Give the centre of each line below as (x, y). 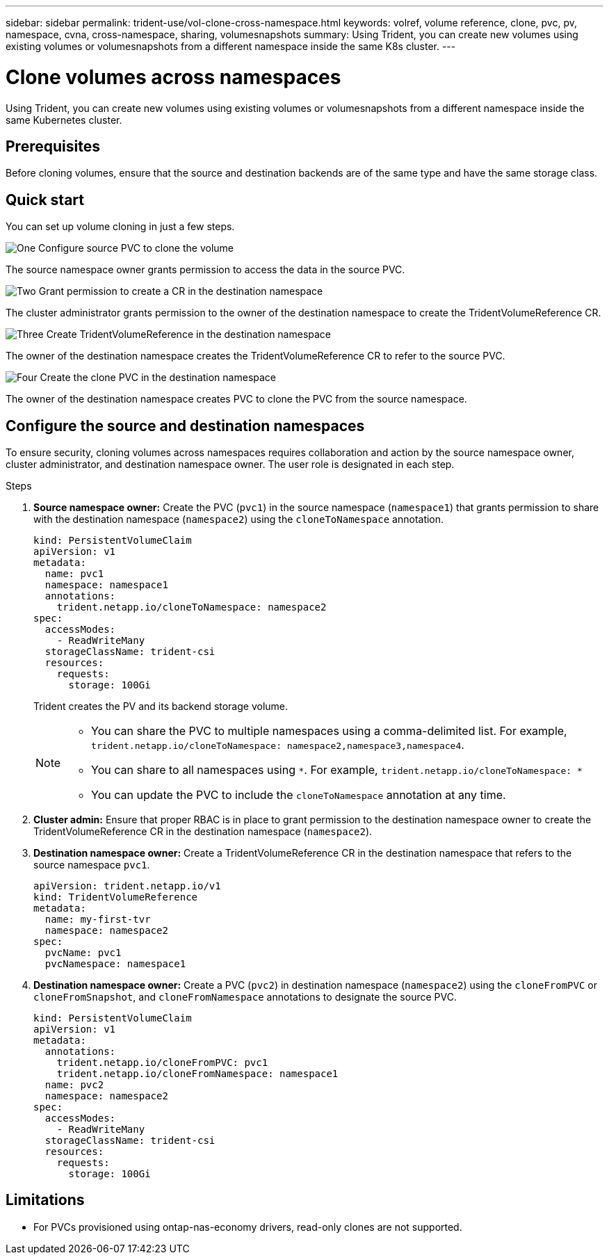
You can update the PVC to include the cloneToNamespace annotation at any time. (299, 795)
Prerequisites (53, 146)
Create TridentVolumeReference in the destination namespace (189, 334)
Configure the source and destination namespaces (185, 426)
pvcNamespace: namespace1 (115, 964)
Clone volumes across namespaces (173, 77)
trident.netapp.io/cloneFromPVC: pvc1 (162, 1063)
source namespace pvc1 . (92, 865)
